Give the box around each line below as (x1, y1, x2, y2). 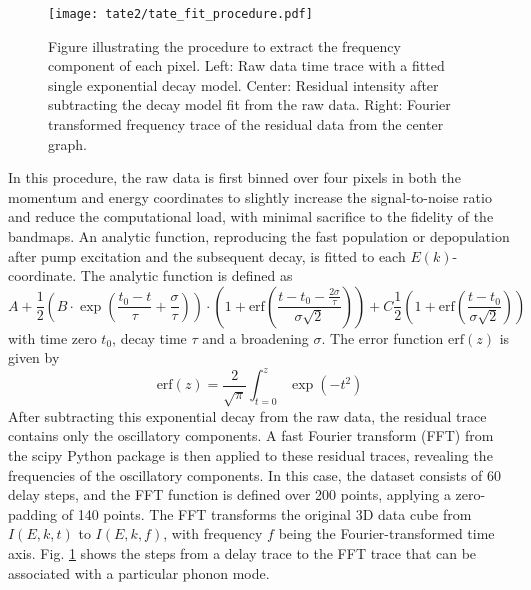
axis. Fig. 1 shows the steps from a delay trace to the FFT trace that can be (8, 542, 477, 563)
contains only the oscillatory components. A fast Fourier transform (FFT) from (8, 425, 494, 446)
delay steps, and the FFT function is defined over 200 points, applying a (8, 484, 451, 505)
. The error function (321, 327, 444, 348)
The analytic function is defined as (80, 265, 293, 286)
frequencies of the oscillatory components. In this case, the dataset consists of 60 (8, 464, 502, 485)
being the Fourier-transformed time (278, 523, 495, 544)
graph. (48, 133, 87, 154)
